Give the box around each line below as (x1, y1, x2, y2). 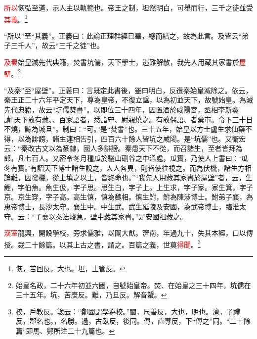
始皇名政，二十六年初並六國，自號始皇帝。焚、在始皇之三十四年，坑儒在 (15, 280, 251, 290)
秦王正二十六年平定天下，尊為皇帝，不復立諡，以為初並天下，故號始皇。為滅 (4, 95, 253, 105)
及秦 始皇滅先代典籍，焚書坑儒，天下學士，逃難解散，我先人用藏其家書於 (4, 57, 239, 67)
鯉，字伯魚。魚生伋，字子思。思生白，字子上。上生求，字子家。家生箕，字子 (4, 182, 253, 192)
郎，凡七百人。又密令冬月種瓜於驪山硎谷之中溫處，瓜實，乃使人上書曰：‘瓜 (4, 153, 248, 163)
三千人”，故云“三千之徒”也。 (10, 40, 104, 50)
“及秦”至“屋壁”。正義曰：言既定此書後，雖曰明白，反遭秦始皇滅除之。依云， (4, 85, 253, 95)
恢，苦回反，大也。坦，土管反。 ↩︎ (15, 263, 126, 274)
